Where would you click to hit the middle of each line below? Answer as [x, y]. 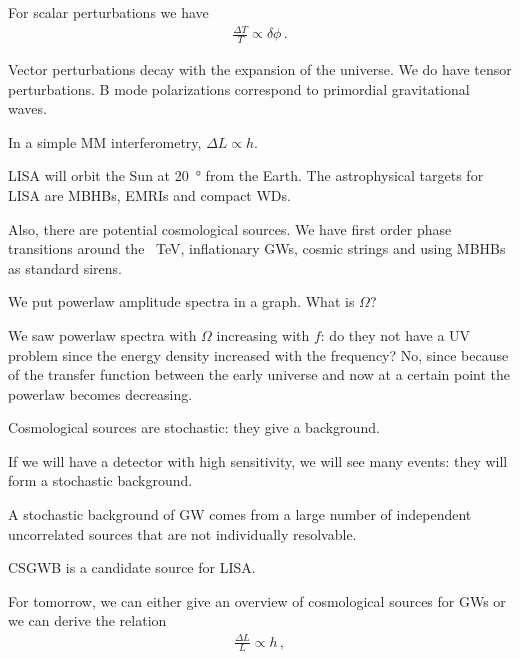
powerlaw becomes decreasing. [100, 393]
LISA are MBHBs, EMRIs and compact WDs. [149, 194]
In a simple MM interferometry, [105, 141]
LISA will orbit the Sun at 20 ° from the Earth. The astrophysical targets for [246, 175]
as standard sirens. [65, 267]
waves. [27, 108]
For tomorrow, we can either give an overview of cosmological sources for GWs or [257, 600]
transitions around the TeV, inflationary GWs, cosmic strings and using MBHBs [257, 248]
